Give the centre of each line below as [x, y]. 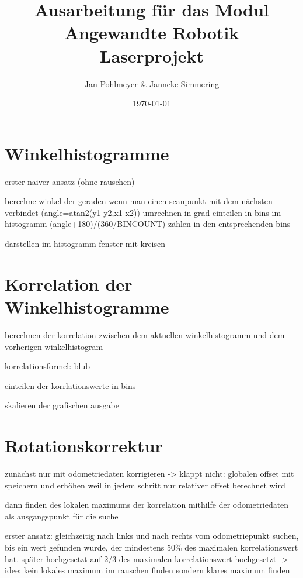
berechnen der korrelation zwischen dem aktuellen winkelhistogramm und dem [145, 334]
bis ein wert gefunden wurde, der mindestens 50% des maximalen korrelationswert [151, 547]
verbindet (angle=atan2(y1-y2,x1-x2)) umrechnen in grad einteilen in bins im [143, 212]
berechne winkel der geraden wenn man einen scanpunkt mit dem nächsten [139, 201]
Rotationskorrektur [84, 445]
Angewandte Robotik [152, 32]
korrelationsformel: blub [48, 366]
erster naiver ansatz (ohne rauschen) [70, 181]
